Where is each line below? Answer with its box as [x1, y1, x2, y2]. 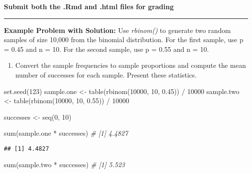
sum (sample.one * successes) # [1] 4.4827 [4, 128, 128, 138]
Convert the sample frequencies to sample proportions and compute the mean [15, 60, 246, 70]
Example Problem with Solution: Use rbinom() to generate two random [4, 25, 231, 35]
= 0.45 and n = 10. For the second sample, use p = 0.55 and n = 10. [4, 44, 209, 54]
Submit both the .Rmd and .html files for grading [4, 1, 174, 11]
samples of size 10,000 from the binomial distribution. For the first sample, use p [4, 34, 244, 45]
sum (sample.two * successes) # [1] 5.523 [4, 159, 125, 169]
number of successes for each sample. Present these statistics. [15, 69, 197, 79]
